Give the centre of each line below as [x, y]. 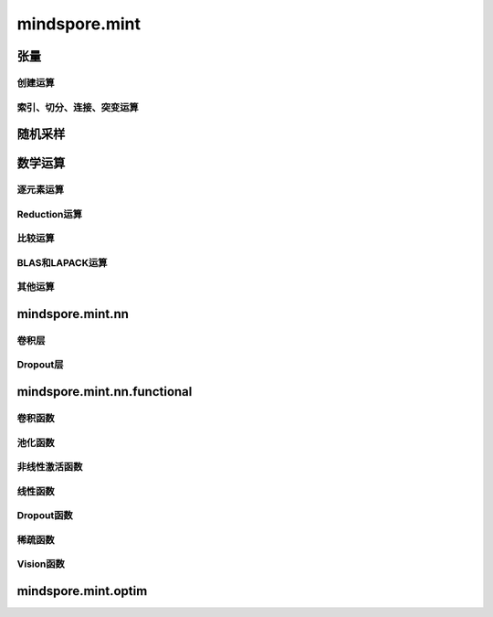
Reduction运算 [49, 214]
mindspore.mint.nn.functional [105, 392]
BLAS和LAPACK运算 [62, 262]
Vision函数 [41, 564]
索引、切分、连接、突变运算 [78, 107]
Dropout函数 [45, 516]
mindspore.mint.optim [82, 591]
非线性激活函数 [50, 467]
